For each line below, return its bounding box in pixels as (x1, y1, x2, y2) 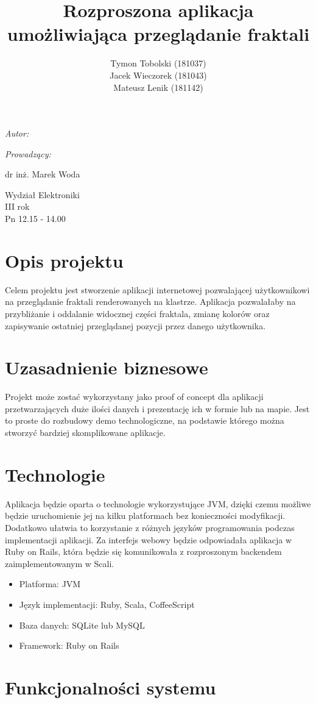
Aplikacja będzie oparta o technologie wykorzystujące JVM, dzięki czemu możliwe (5, 497, 311, 510)
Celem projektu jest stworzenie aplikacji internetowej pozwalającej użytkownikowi (5, 283, 310, 296)
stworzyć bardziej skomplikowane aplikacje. (5, 426, 166, 439)
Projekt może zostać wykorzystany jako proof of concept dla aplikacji (5, 390, 264, 403)
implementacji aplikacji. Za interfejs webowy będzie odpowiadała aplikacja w (5, 533, 292, 546)
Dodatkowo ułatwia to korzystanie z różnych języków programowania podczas (5, 521, 295, 533)
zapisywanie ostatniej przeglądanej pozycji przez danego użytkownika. (5, 319, 266, 332)
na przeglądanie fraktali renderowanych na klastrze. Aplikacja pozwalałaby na (5, 295, 296, 308)
